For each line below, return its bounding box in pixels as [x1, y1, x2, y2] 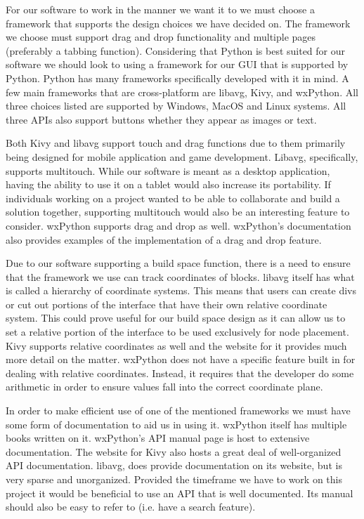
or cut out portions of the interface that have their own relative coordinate [6, 296, 327, 311]
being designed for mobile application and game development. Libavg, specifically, [6, 149, 358, 164]
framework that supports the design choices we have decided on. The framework [6, 15, 351, 30]
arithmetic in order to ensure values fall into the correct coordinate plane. [6, 379, 323, 394]
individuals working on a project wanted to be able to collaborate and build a [6, 190, 340, 205]
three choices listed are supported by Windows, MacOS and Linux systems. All [6, 98, 346, 113]
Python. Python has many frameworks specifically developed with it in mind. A [6, 70, 349, 85]
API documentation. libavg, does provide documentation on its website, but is [6, 458, 342, 473]
